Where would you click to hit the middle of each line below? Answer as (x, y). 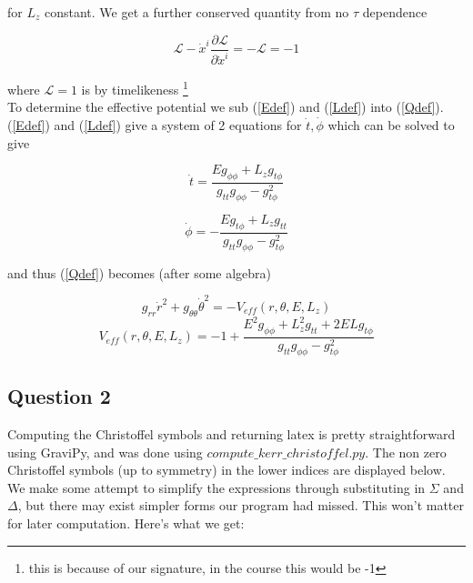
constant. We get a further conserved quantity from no (196, 12)
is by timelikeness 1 (135, 88)
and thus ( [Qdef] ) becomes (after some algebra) (140, 272)
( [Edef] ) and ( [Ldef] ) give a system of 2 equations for (155, 125)
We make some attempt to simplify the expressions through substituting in (216, 487)
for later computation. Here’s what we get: (126, 523)
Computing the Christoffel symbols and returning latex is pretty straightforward (231, 433)
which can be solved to (391, 125)
